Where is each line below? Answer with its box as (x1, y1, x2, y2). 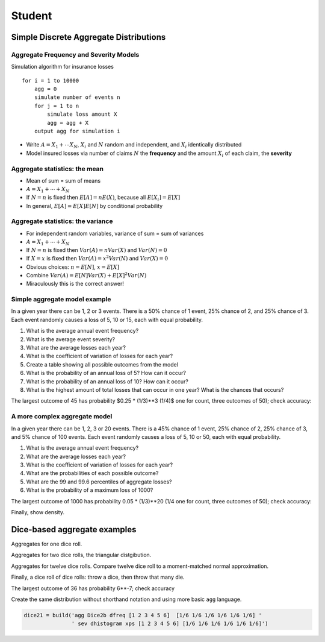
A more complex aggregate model (11, 412, 113, 421)
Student (11, 9, 52, 22)
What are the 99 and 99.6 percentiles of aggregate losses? (26, 478, 172, 485)
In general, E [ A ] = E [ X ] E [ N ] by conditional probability (26, 202, 163, 209)
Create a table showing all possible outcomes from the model (26, 360, 179, 368)
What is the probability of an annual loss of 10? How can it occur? (26, 377, 189, 385)
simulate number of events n (34, 94, 120, 101)
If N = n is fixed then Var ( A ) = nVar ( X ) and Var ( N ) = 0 (26, 246, 167, 253)
